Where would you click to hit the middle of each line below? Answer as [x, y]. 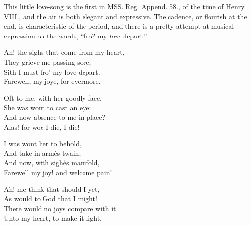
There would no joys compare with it [60, 208]
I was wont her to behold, [43, 143]
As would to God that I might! [51, 199]
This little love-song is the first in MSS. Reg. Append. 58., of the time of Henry [124, 6]
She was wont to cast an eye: [48, 107]
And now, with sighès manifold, [52, 163]
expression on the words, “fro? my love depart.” [76, 35]
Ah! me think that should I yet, [52, 189]
